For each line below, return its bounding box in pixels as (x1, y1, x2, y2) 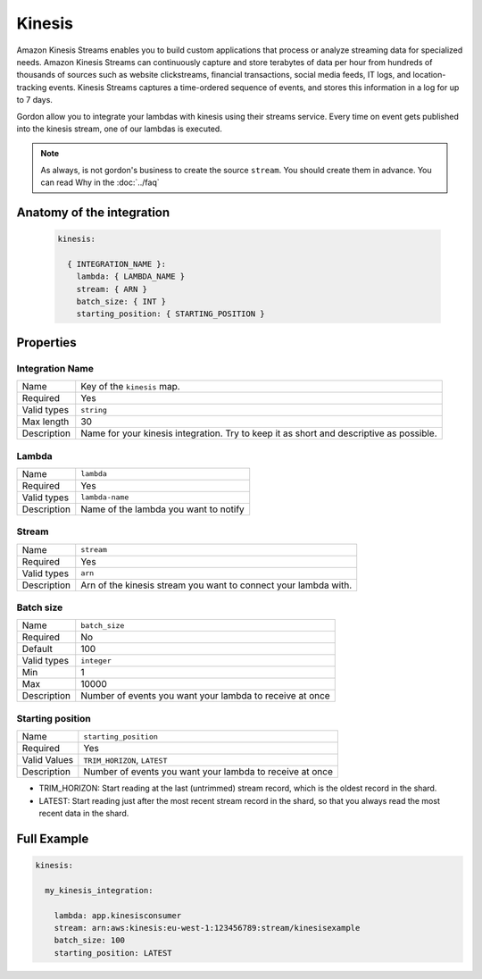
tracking (16, 81, 47, 93)
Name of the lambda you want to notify (80, 503, 245, 515)
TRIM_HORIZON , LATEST (83, 754, 168, 766)
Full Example (16, 831, 89, 846)
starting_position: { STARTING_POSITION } (76, 309, 265, 319)
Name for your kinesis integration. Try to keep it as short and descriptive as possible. (80, 427, 437, 439)
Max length (21, 415, 70, 428)
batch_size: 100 (54, 935, 125, 946)
